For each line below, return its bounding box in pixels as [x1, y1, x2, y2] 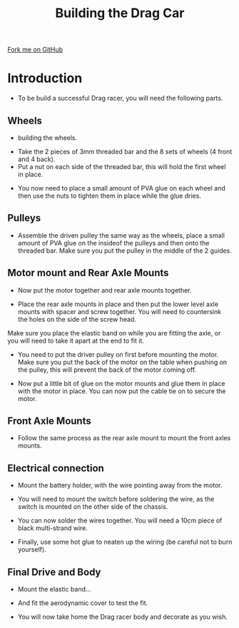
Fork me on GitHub [7, 45, 63, 54]
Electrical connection [7, 462, 105, 474]
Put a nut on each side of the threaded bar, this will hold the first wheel [17, 162, 226, 171]
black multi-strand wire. [17, 524, 88, 532]
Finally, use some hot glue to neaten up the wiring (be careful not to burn [17, 537, 233, 547]
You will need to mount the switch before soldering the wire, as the [17, 495, 215, 504]
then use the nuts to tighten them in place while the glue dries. [17, 191, 202, 200]
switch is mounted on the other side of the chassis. [17, 502, 168, 511]
